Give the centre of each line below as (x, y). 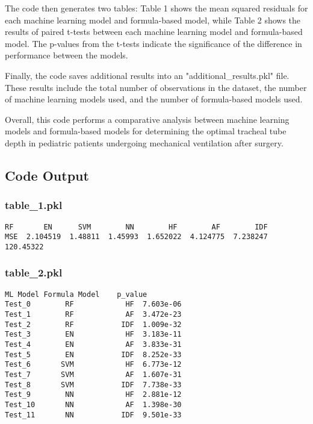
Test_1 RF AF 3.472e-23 (93, 315)
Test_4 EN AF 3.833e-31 (93, 344)
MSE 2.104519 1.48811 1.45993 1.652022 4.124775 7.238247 (136, 237)
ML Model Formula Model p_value (76, 294)
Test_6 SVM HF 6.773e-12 (93, 365)
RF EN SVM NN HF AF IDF (136, 227)
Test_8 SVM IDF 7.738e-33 (93, 385)
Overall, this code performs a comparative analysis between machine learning (147, 119)
